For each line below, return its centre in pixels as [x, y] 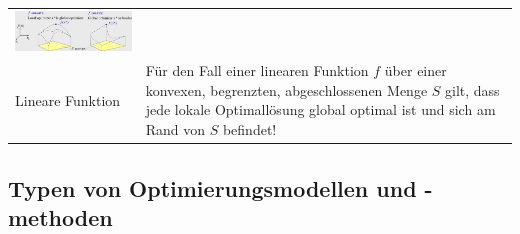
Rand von [175, 129]
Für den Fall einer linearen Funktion [257, 70]
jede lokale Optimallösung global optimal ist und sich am [320, 109]
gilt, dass [472, 89]
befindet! [249, 129]
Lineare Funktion [68, 99]
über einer [415, 70]
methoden [60, 216]
